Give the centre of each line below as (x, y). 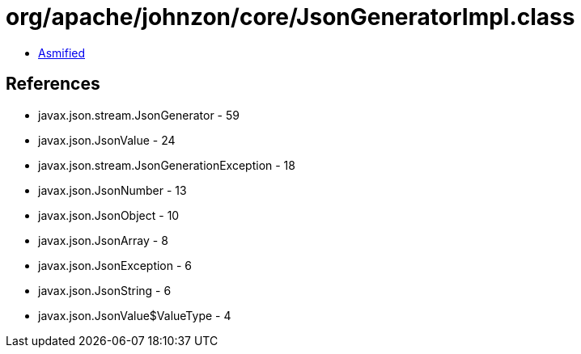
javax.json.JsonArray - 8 (103, 240)
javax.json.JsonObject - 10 (109, 215)
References (53, 84)
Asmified (62, 53)
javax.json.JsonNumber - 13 (112, 190)
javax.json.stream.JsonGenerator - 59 (139, 115)
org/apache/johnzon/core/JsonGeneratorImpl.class (290, 17)
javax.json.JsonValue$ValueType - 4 (135, 315)
